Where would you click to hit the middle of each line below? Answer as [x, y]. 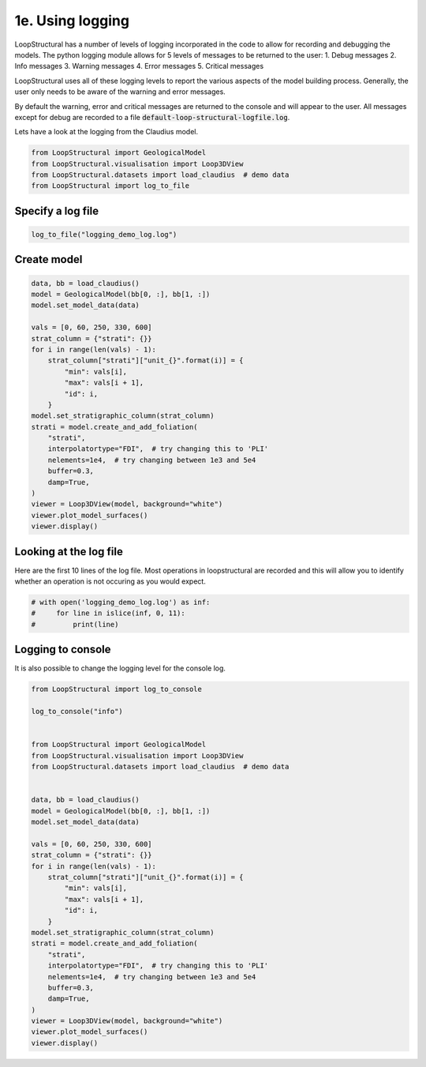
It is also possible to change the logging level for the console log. [120, 668]
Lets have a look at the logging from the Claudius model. [106, 132]
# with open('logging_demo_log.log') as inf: [121, 603]
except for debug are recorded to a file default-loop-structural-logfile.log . [152, 117]
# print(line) [75, 624]
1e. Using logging [72, 21]
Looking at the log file [69, 552]
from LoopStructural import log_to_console [117, 689]
